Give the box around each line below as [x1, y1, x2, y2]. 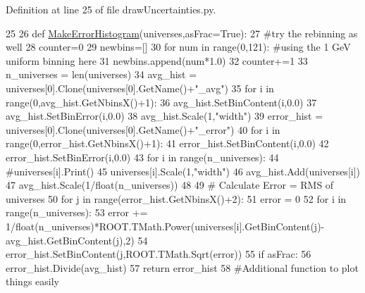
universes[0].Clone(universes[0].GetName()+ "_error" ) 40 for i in [6, 122, 280, 137]
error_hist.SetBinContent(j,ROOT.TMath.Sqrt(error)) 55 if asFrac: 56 [6, 247, 311, 261]
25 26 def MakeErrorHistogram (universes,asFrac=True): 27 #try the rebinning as [6, 25, 358, 40]
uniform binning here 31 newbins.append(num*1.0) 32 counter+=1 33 [6, 53, 308, 68]
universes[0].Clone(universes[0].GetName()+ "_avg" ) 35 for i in [6, 80, 274, 95]
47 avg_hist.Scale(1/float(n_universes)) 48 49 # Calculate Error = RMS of [6, 177, 334, 192]
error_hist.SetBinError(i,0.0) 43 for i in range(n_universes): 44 [6, 149, 279, 164]
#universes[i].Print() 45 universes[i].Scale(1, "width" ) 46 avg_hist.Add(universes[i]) [6, 163, 361, 178]
